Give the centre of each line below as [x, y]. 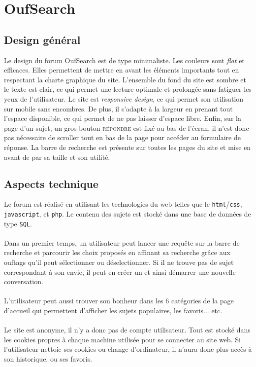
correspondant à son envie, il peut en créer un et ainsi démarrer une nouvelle [120, 272]
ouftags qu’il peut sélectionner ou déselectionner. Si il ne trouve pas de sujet [119, 262]
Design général [42, 39]
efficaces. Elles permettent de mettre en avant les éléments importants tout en [122, 70]
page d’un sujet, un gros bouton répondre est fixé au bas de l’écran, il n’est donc [127, 128]
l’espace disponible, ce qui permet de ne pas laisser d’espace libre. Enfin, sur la [123, 118]
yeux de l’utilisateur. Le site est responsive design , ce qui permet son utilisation [124, 98]
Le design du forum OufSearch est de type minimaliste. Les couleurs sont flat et [124, 60]
